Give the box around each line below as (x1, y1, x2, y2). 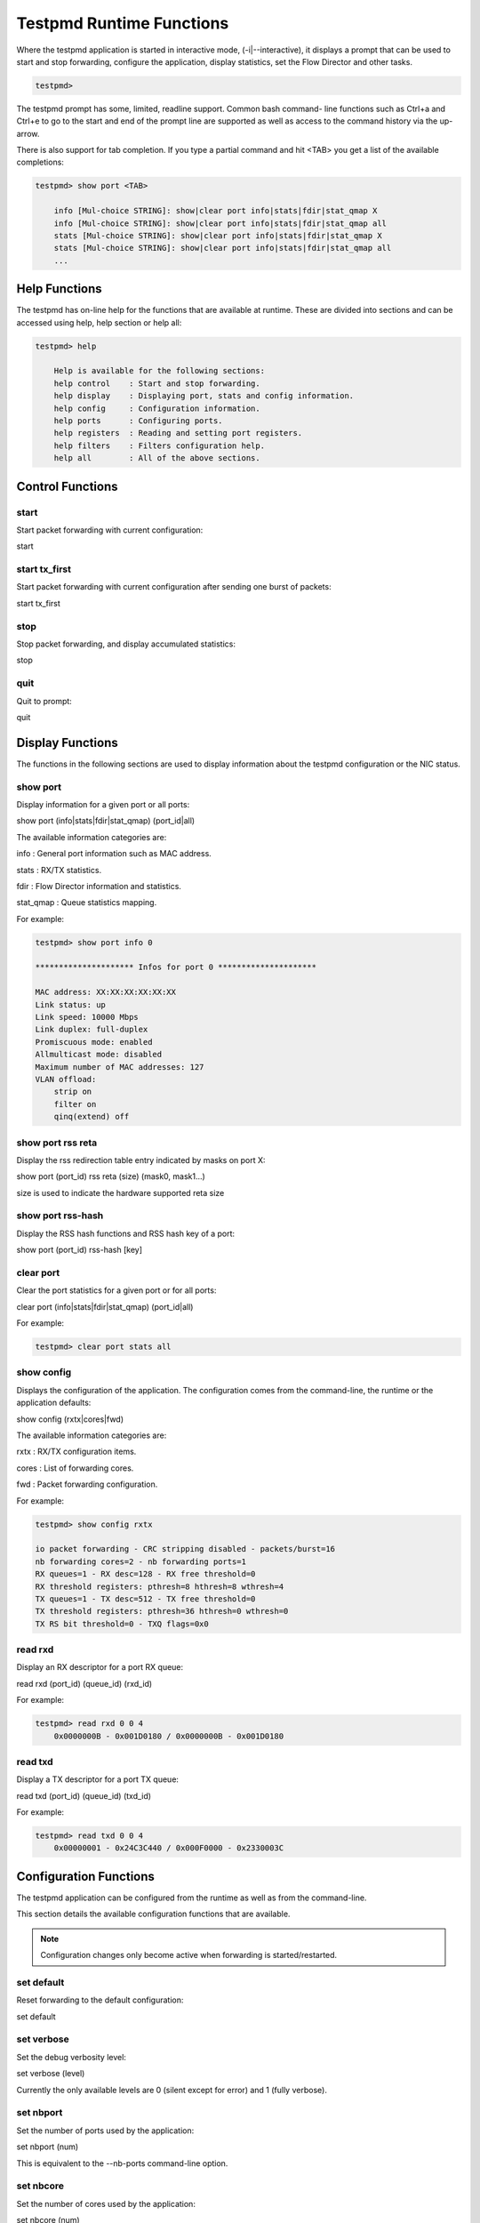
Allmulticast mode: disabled (35, 1049, 163, 1060)
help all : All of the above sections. (53, 453, 261, 463)
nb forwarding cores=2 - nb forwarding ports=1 (35, 1556, 246, 1567)
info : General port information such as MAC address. (16, 848, 212, 859)
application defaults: (16, 1397, 92, 1408)
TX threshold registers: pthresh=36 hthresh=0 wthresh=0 (35, 1606, 289, 1617)
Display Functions (16, 734, 119, 750)
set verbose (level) (16, 2068, 85, 2079)
